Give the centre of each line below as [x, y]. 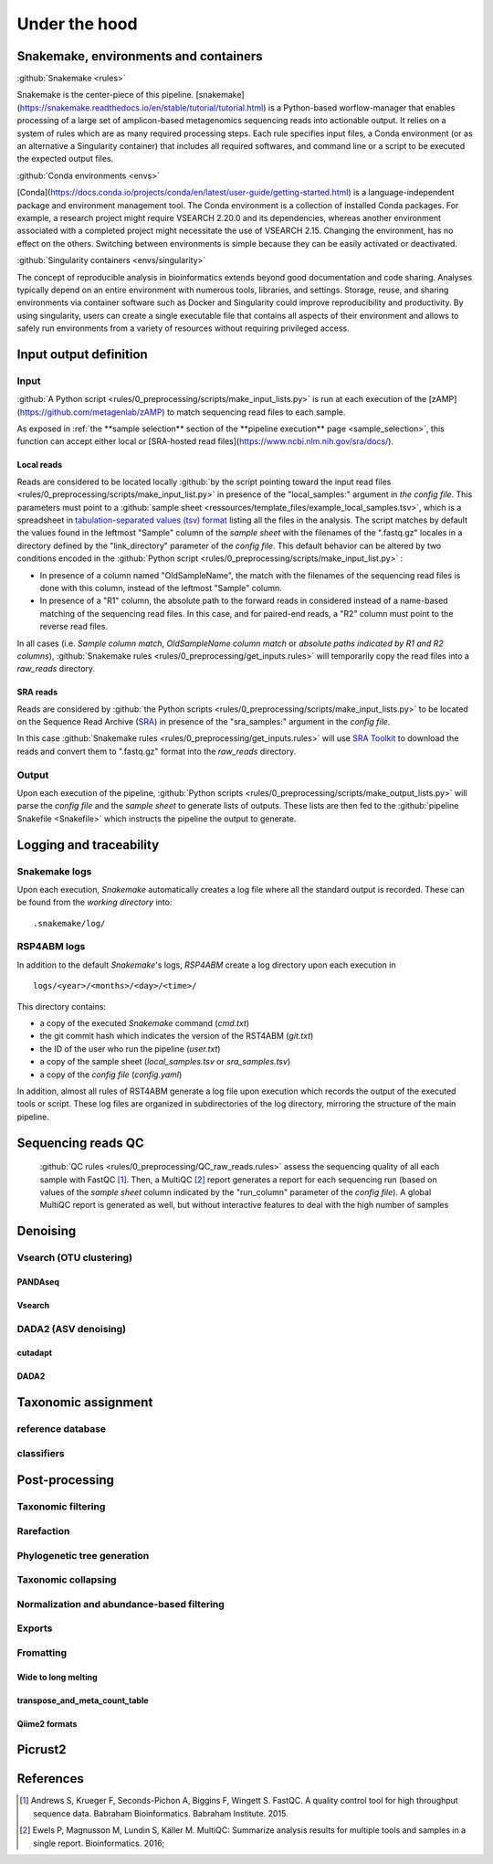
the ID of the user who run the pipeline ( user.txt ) [130, 1048]
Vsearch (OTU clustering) [74, 1258]
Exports [35, 1628]
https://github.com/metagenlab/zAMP [91, 412]
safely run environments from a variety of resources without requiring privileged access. [184, 328]
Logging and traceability [88, 845]
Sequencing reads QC [81, 1143]
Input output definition [82, 354]
